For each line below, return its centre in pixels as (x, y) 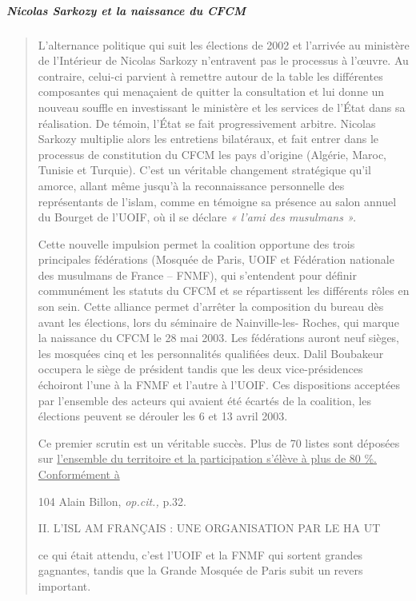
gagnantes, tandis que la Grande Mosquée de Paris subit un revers (200, 570)
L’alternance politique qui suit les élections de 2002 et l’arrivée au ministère (224, 44)
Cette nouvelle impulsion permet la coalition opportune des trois (196, 243)
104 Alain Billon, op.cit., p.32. (112, 501)
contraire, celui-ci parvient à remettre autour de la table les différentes (210, 76)
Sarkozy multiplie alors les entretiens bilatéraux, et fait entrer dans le (208, 139)
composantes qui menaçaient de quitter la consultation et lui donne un (211, 92)
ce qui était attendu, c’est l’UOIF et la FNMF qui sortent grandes (200, 554)
